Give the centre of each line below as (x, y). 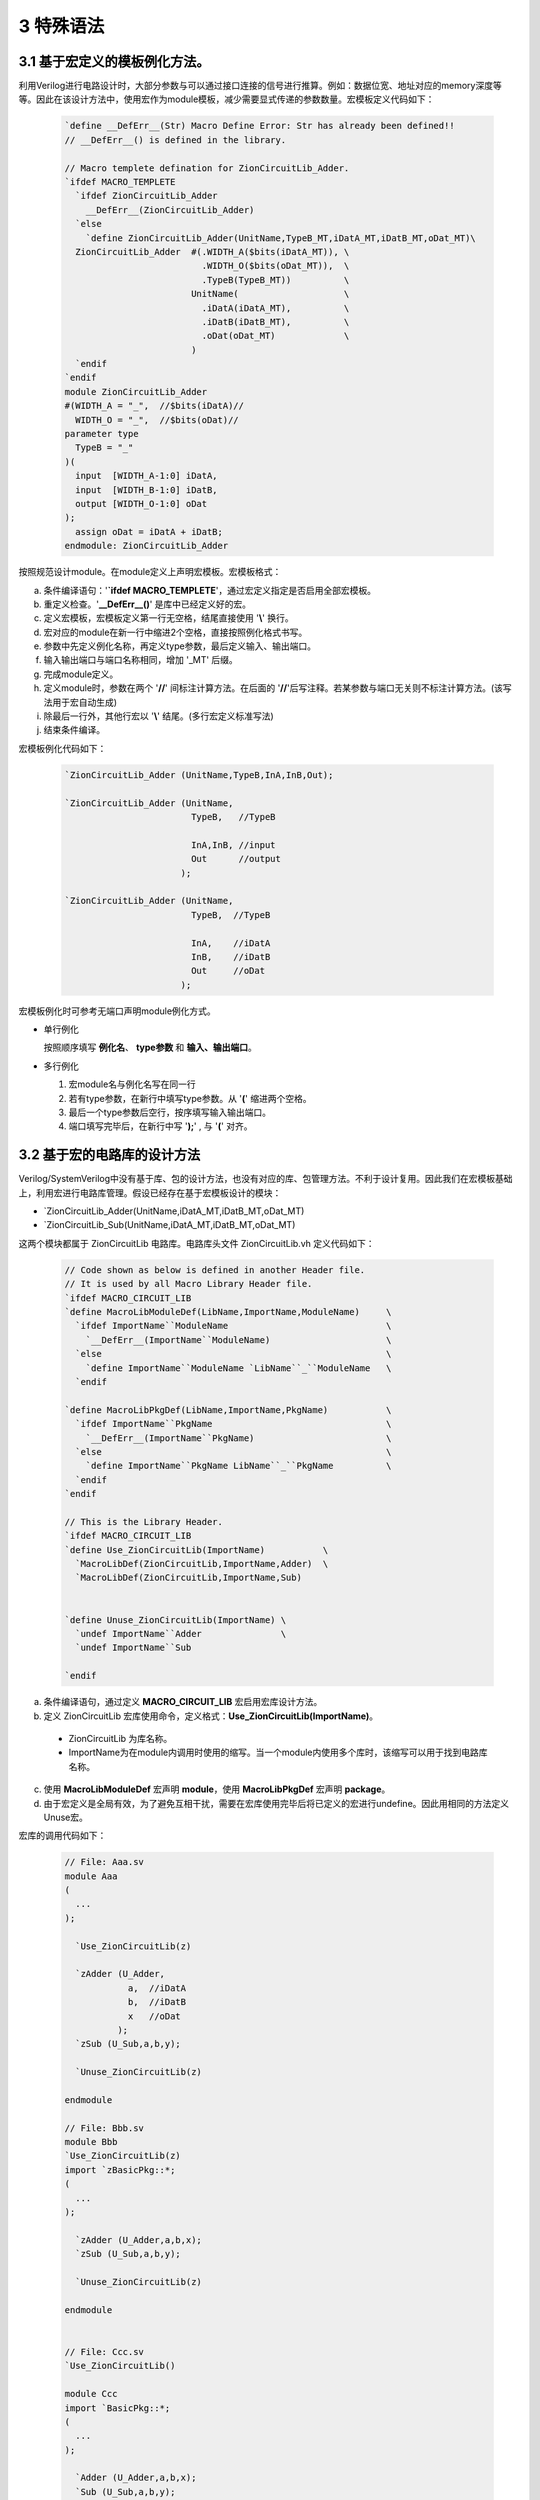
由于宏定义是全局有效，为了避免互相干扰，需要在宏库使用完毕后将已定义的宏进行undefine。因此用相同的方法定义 (276, 1803)
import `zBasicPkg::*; (120, 2169)
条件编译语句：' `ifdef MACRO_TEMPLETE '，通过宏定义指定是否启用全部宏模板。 (210, 590)
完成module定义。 (81, 674)
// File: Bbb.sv (104, 2128)
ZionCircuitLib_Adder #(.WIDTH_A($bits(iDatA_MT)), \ (212, 251)
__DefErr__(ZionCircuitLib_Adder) (170, 209)
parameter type (101, 434)
